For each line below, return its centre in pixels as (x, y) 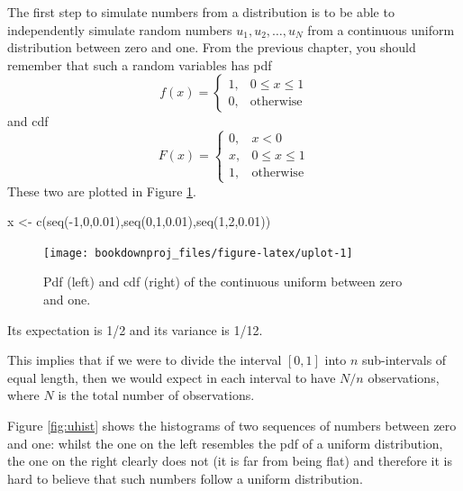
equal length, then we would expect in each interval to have (172, 377)
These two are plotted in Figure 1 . (102, 191)
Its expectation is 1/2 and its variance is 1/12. (135, 329)
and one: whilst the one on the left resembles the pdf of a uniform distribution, (225, 443)
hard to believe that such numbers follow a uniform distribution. (185, 478)
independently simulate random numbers (120, 29)
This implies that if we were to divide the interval (145, 360)
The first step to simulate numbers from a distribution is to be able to (201, 12)
